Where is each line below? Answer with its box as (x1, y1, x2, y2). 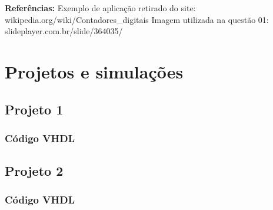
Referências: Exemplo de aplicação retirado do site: (5, 2, 196, 14)
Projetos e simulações (5, 59, 184, 83)
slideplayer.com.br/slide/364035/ (5, 25, 123, 37)
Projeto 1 (5, 100, 64, 118)
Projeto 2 (5, 162, 64, 180)
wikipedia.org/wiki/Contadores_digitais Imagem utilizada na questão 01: (5, 13, 269, 25)
